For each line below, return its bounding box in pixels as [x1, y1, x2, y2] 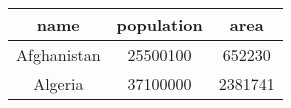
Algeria [33, 72, 84, 95]
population [116, 13, 203, 36]
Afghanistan [16, 43, 101, 66]
